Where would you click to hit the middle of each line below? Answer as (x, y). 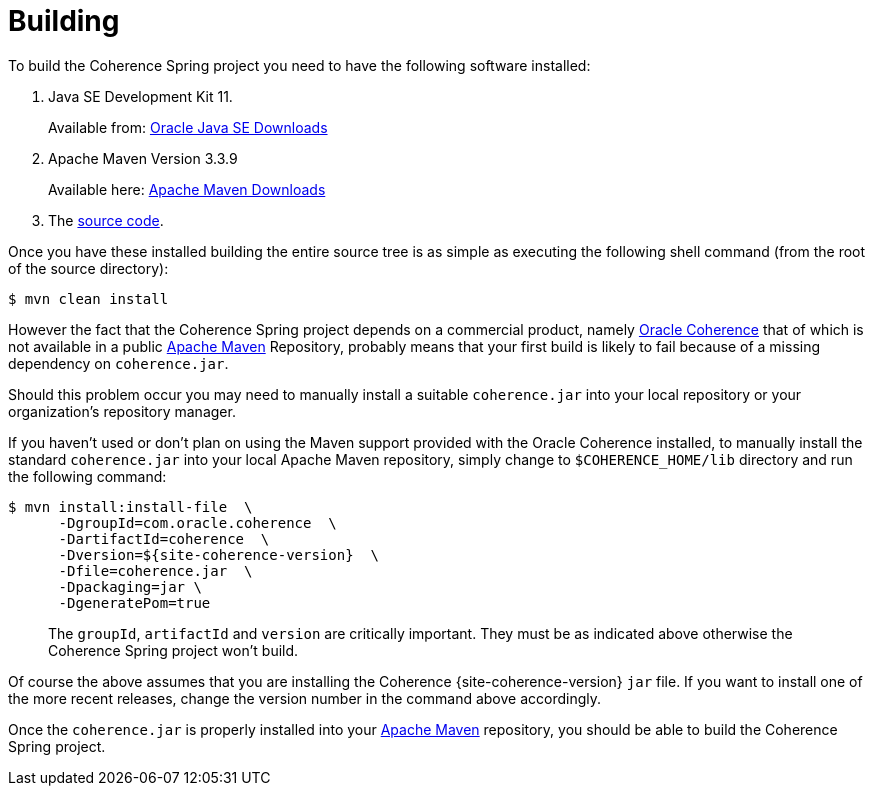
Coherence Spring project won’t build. (173, 650)
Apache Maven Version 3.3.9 (143, 158)
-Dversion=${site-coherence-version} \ (218, 554)
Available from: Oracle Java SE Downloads (188, 127)
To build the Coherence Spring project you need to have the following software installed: (299, 65)
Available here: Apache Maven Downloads (187, 189)
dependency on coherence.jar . (118, 363)
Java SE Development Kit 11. (140, 96)
